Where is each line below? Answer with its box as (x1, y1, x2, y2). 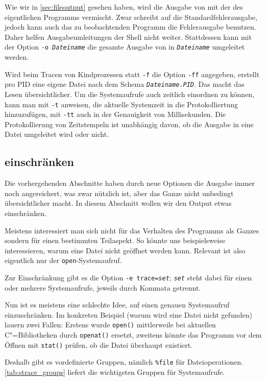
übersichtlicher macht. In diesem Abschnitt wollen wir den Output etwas (5, 198, 232, 208)
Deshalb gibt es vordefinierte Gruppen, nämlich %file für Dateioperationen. (5, 356, 243, 367)
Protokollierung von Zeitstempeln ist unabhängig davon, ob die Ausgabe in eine (5, 118, 254, 129)
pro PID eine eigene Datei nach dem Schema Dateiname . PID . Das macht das (5, 79, 245, 89)
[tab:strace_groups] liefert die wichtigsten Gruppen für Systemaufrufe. (5, 367, 225, 377)
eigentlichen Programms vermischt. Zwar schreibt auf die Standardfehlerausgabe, (5, 11, 258, 22)
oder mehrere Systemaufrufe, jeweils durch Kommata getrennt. (5, 282, 201, 293)
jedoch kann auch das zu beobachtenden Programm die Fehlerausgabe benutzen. (5, 21, 256, 32)
